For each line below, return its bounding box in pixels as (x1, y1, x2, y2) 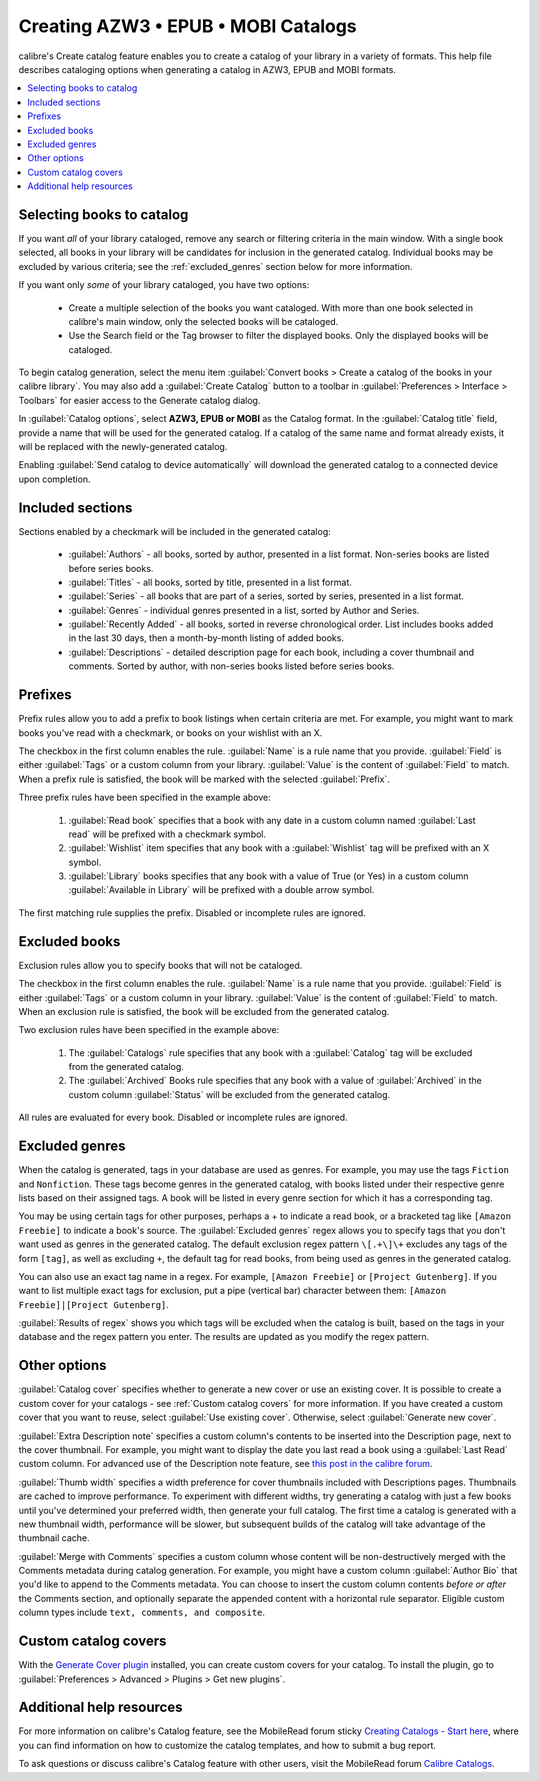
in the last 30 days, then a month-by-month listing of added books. (68, 632, 345, 644)
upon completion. (18, 473, 91, 485)
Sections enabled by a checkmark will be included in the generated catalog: (18, 525, 332, 537)
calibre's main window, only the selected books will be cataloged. (68, 315, 339, 327)
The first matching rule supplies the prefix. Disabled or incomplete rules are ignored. (18, 906, 367, 919)
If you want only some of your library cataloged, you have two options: (18, 279, 310, 291)
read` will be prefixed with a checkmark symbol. (68, 828, 267, 840)
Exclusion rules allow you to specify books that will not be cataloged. (18, 959, 303, 971)
